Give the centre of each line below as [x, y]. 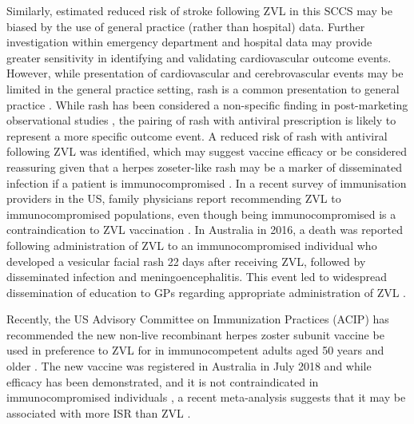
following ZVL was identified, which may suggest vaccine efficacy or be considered [207, 151]
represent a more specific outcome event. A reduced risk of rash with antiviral [197, 135]
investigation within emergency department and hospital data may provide [189, 42]
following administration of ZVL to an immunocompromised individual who [192, 245]
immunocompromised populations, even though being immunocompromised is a [201, 214]
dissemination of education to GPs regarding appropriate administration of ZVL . [207, 292]
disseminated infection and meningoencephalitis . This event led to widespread [197, 277]
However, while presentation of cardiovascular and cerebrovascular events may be [205, 73]
